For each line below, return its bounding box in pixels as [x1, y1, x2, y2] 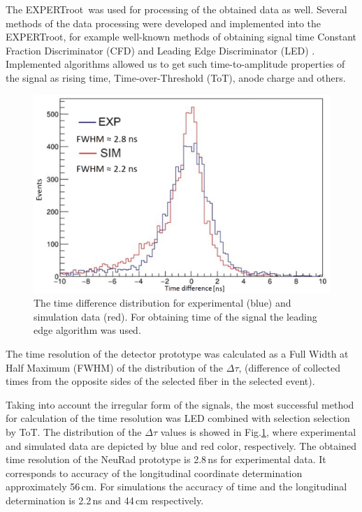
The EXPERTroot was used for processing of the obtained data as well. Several [6, 2, 347, 16]
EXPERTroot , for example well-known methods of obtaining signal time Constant [6, 29, 357, 44]
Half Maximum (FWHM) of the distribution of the [6, 360, 224, 374]
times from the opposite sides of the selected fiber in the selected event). [6, 374, 315, 388]
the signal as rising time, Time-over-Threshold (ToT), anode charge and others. [6, 70, 346, 85]
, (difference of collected [238, 360, 341, 374]
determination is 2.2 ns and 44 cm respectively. [6, 492, 204, 507]
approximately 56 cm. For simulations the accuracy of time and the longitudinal [6, 479, 347, 494]
